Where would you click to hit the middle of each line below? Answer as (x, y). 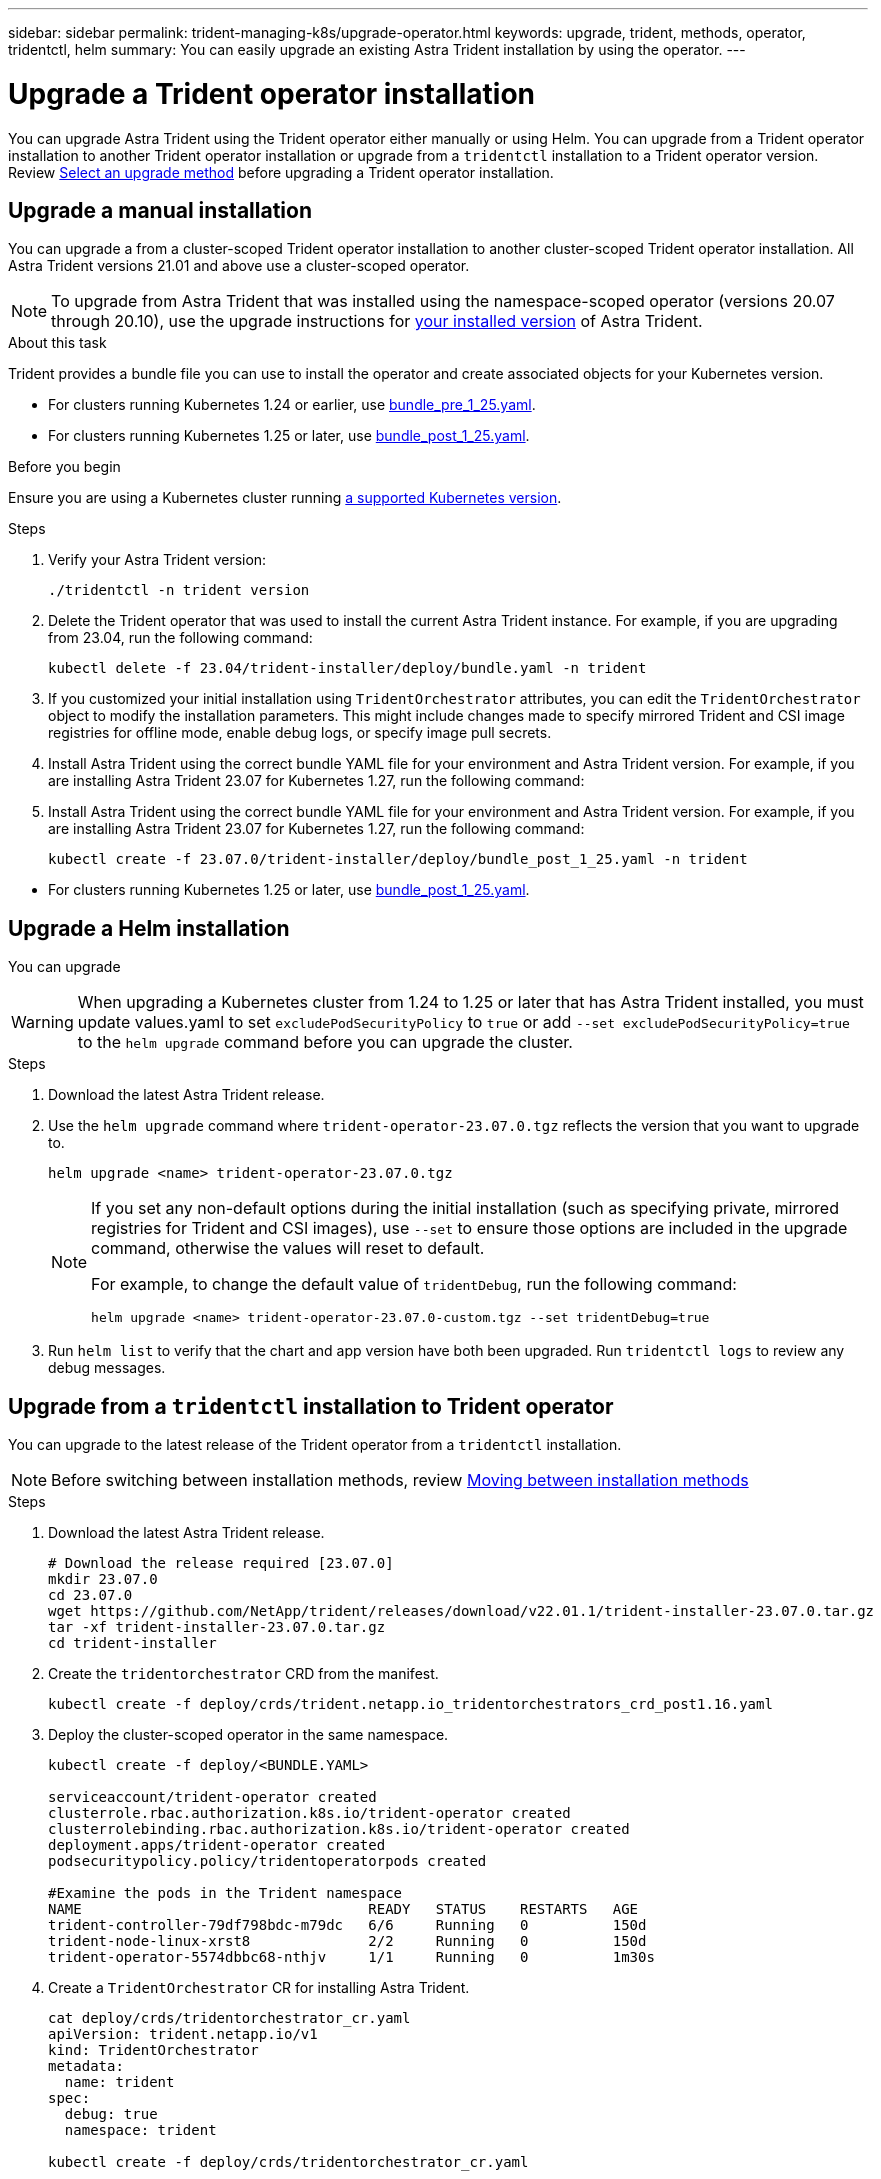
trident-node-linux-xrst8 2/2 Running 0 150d (347, 1941)
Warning (42, 1022)
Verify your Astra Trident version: (157, 560)
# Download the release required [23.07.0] (221, 1563)
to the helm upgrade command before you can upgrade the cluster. (325, 1042)
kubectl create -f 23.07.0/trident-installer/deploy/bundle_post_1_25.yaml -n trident (398, 859)
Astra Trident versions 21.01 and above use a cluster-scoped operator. (239, 266)
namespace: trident (140, 2130)
